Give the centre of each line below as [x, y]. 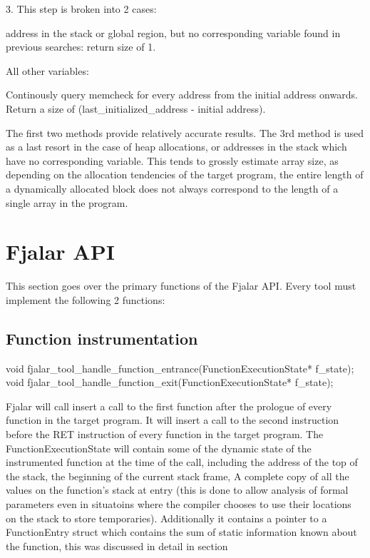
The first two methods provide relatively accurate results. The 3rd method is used [185, 132]
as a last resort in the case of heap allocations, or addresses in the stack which [176, 147]
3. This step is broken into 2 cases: [81, 9]
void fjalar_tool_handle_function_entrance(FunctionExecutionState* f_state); [180, 368]
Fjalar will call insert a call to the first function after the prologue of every [169, 406]
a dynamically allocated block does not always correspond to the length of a [172, 188]
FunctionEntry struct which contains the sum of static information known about [181, 532]
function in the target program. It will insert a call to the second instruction [173, 420]
